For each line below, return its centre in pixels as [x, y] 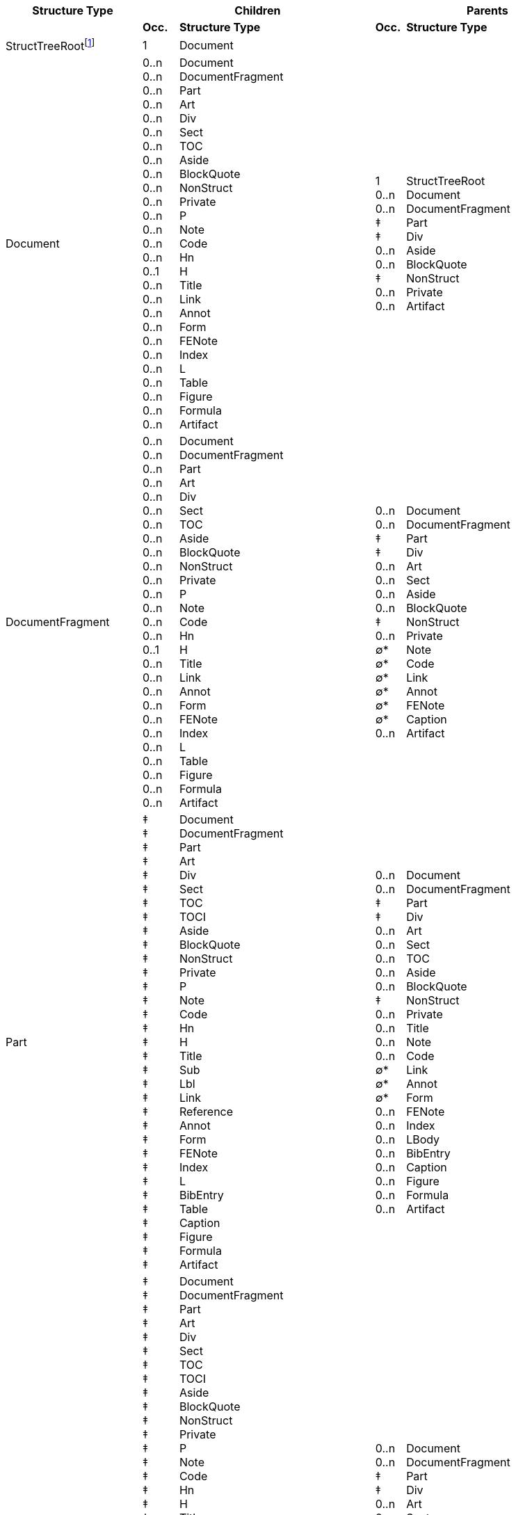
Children [258, 10]
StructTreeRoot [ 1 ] [50, 45]
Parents [487, 10]
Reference [206, 1112]
